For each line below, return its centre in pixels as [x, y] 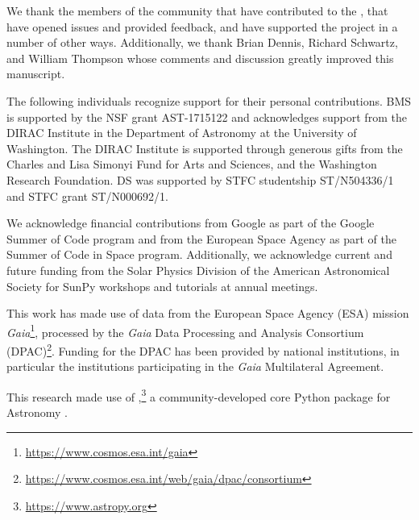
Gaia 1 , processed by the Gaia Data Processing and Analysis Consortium [185, 331]
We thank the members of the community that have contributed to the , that [197, 10]
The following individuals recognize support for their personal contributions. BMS [209, 100]
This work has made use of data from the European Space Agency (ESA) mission [208, 313]
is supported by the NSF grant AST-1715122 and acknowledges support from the [207, 116]
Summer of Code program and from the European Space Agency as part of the [201, 238]
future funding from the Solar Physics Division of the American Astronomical [198, 270]
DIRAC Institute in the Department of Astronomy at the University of [182, 133]
